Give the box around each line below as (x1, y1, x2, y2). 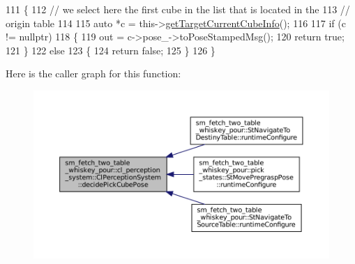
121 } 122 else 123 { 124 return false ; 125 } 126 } (6, 42, 216, 57)
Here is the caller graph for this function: (6, 66, 181, 81)
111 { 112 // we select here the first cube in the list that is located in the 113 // (6, 2, 350, 16)
